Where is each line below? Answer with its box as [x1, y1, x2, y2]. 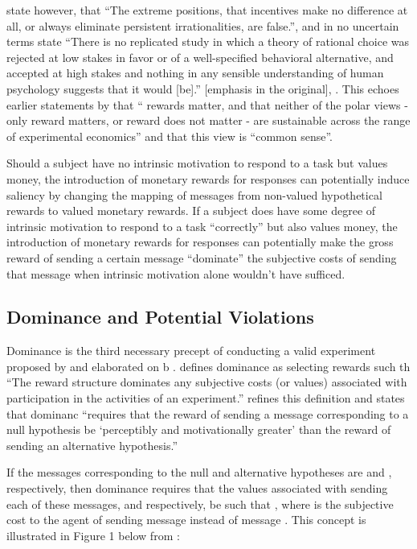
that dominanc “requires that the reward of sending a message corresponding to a [6, 405, 409, 422]
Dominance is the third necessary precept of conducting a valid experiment [6, 342, 376, 359]
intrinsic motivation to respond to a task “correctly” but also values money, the [6, 217, 398, 234]
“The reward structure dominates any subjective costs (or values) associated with [6, 374, 407, 390]
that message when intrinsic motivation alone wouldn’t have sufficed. [6, 265, 345, 282]
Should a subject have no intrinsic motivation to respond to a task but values [6, 155, 388, 171]
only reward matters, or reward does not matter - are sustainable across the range [6, 112, 411, 129]
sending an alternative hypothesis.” [6, 436, 178, 453]
